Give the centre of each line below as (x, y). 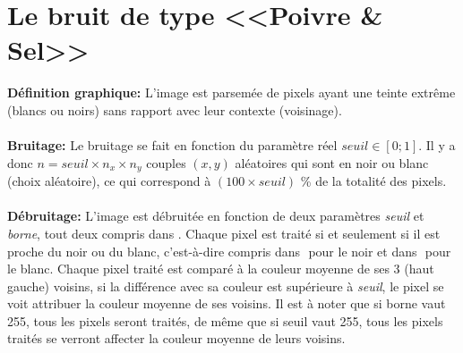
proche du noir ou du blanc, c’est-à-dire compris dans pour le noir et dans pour (229, 251)
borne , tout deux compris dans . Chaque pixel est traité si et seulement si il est (224, 233)
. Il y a (437, 145)
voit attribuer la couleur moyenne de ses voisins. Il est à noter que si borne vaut (227, 303)
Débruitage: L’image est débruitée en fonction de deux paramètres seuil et (216, 216)
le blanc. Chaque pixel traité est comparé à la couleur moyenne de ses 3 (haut (221, 269)
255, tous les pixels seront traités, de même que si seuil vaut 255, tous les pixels (225, 320)
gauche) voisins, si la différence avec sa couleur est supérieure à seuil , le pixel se (226, 286)
